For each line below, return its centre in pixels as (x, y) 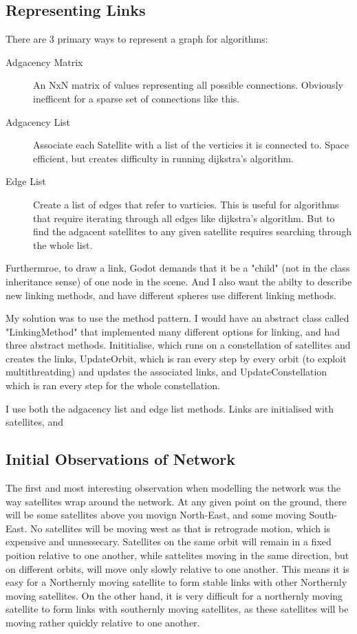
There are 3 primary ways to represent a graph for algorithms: (137, 39)
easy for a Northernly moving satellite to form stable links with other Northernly (176, 582)
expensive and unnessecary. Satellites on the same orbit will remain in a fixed (169, 542)
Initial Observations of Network (120, 459)
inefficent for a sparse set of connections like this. (137, 98)
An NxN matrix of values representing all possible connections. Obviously (188, 85)
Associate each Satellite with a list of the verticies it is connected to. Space (191, 145)
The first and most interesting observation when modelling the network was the (173, 488)
